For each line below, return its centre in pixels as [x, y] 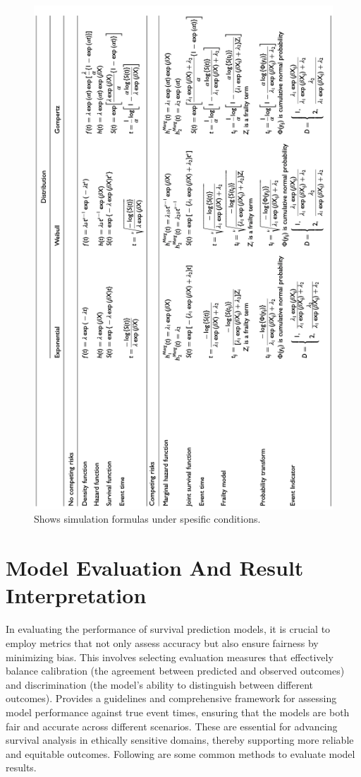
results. [21, 767]
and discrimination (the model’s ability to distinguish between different [159, 684]
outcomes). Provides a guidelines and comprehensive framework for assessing [171, 698]
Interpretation [76, 595]
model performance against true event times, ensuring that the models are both [178, 712]
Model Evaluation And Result [155, 568]
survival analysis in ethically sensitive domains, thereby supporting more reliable [180, 740]
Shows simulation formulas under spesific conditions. [147, 519]
